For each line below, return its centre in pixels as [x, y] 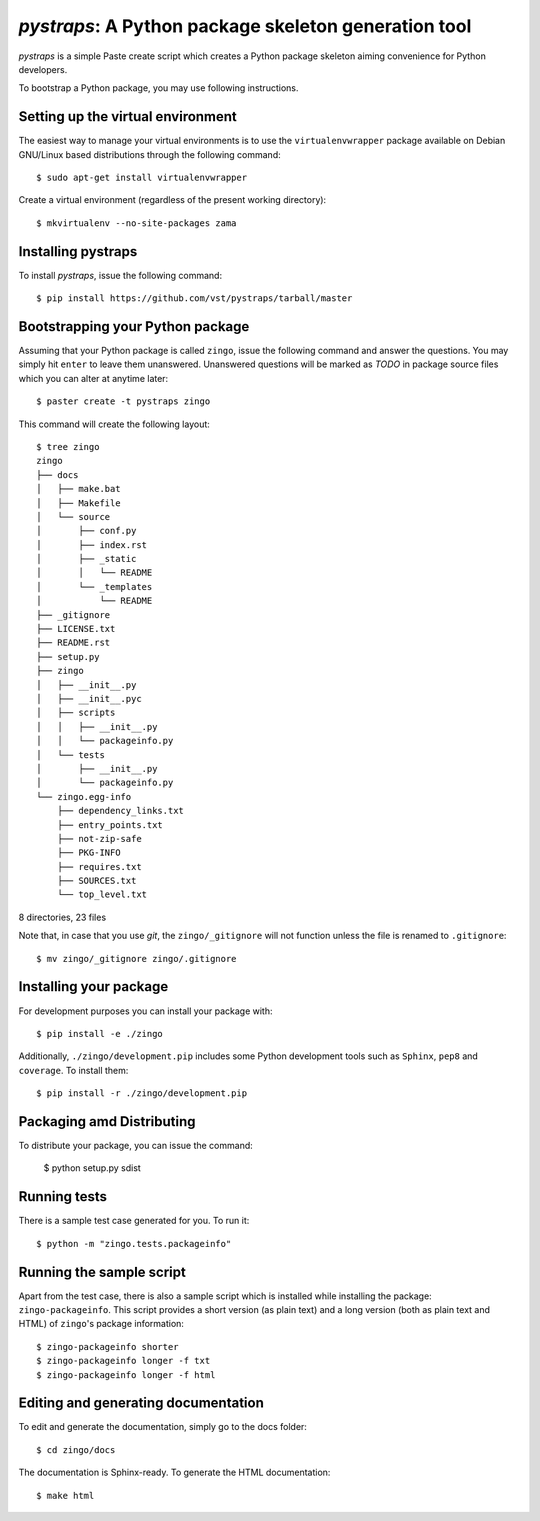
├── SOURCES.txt [96, 881]
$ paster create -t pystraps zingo [123, 401]
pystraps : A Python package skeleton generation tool [245, 26]
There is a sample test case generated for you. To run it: [134, 1221]
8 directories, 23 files [62, 917]
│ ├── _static [86, 559]
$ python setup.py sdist [92, 1168]
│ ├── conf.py [86, 531]
